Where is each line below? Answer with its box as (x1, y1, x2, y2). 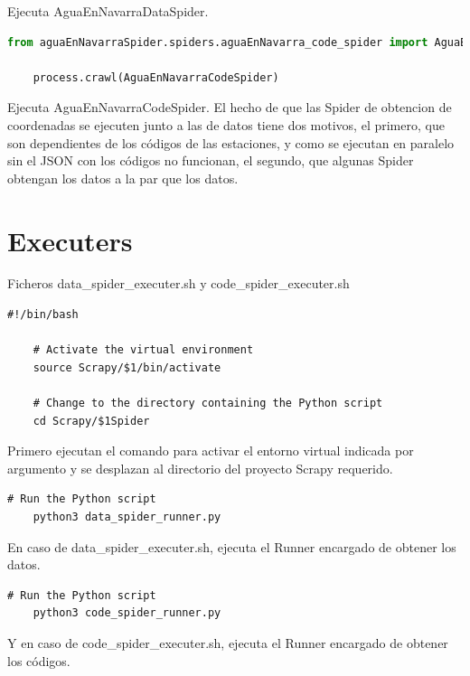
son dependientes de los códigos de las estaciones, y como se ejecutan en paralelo (7, 133, 455, 152)
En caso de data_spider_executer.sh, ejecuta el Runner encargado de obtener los (7, 537, 456, 556)
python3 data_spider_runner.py (33, 511, 221, 523)
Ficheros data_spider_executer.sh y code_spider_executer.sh (7, 274, 350, 293)
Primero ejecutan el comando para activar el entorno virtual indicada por (7, 441, 414, 460)
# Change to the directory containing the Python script (33, 397, 383, 410)
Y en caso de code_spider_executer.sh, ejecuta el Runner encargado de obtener (7, 633, 448, 652)
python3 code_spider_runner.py (33, 606, 221, 620)
